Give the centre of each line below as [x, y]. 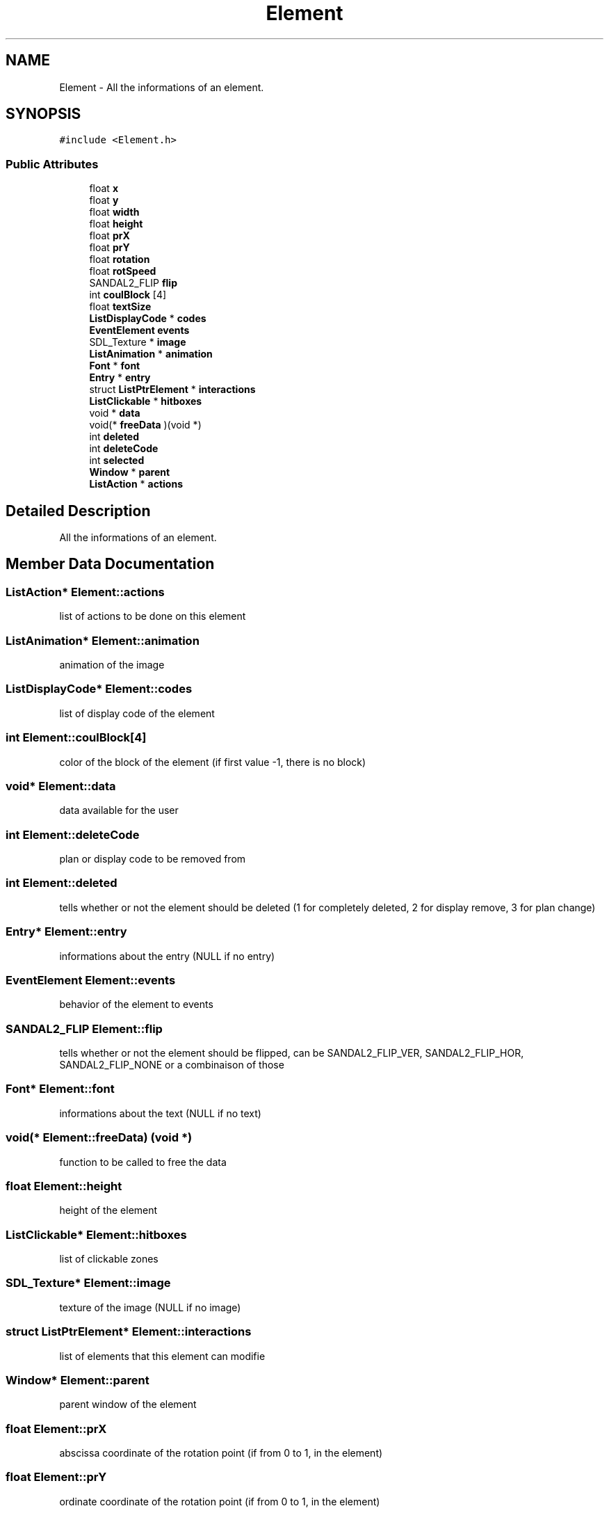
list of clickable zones [109, 1259]
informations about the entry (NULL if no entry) [167, 956]
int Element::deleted [62, 883]
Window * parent [130, 472]
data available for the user [119, 810]
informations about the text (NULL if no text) [160, 1113]
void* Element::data [61, 786]
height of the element [108, 1210]
